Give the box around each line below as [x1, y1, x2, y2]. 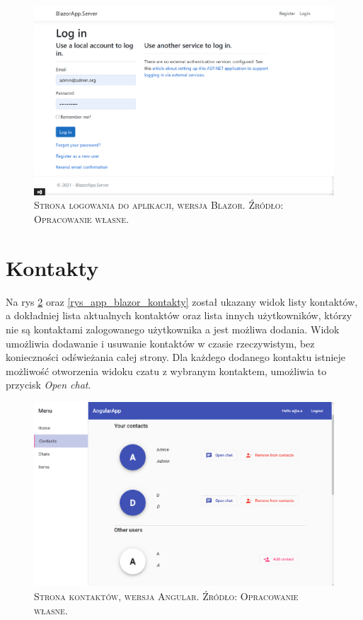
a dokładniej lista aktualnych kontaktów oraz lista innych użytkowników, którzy [6, 308, 352, 323]
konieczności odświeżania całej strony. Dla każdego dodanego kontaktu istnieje [6, 350, 346, 364]
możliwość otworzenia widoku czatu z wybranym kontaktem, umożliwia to [6, 363, 327, 378]
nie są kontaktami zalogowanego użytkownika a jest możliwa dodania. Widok [6, 321, 340, 336]
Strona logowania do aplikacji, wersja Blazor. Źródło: [34, 197, 284, 212]
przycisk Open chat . [6, 377, 91, 392]
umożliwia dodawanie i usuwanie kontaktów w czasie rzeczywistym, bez [6, 335, 315, 350]
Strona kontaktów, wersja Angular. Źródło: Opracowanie [34, 588, 299, 603]
